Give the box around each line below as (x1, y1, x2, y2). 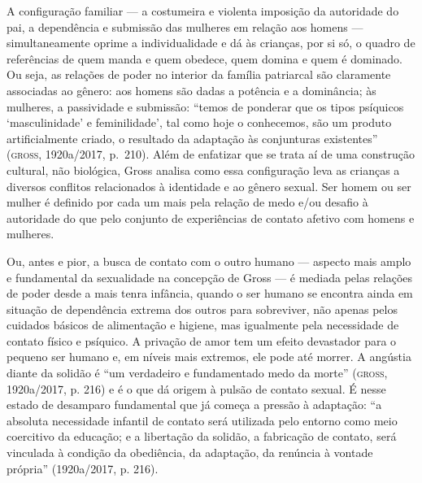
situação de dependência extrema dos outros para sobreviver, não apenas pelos (7, 300, 398, 317)
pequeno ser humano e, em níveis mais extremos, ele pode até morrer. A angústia (7, 348, 411, 365)
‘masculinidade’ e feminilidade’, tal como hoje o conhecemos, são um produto (7, 114, 392, 131)
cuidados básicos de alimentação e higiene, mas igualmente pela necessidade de (7, 316, 399, 333)
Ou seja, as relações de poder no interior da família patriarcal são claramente (7, 66, 391, 83)
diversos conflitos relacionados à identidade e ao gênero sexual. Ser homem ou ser (7, 177, 411, 194)
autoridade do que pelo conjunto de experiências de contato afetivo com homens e (7, 209, 415, 226)
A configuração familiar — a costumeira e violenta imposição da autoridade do (7, 2, 399, 19)
